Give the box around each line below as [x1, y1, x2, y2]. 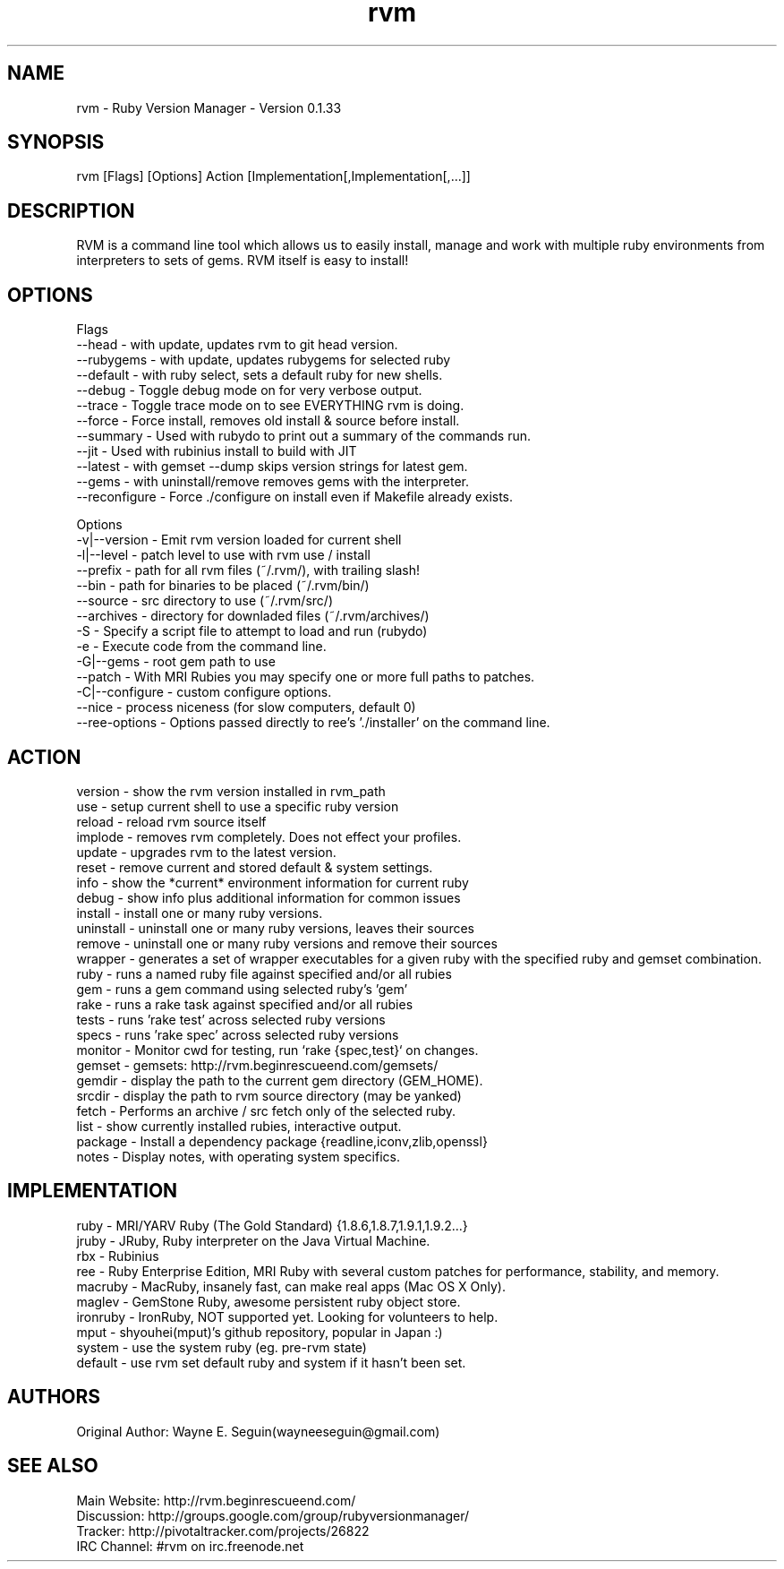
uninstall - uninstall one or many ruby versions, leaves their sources [76, 920, 474, 936]
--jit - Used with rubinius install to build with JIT [76, 443, 357, 459]
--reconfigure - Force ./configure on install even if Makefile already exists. [76, 489, 514, 505]
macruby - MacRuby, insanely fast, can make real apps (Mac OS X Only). [76, 1278, 506, 1294]
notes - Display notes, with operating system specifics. [76, 1148, 400, 1164]
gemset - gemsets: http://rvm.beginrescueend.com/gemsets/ [76, 1057, 439, 1073]
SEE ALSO [7, 1454, 98, 1478]
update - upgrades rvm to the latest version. [76, 844, 337, 860]
